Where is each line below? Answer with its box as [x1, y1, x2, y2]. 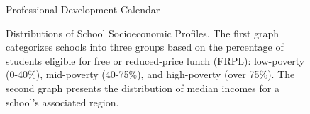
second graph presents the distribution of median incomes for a [6, 80, 279, 95]
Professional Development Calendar [6, 2, 160, 16]
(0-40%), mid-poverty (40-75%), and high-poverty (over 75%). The [6, 67, 295, 82]
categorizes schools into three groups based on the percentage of [6, 39, 284, 54]
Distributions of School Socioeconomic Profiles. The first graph [6, 25, 279, 40]
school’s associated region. [6, 94, 119, 109]
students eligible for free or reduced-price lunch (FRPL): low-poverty [6, 53, 305, 68]
